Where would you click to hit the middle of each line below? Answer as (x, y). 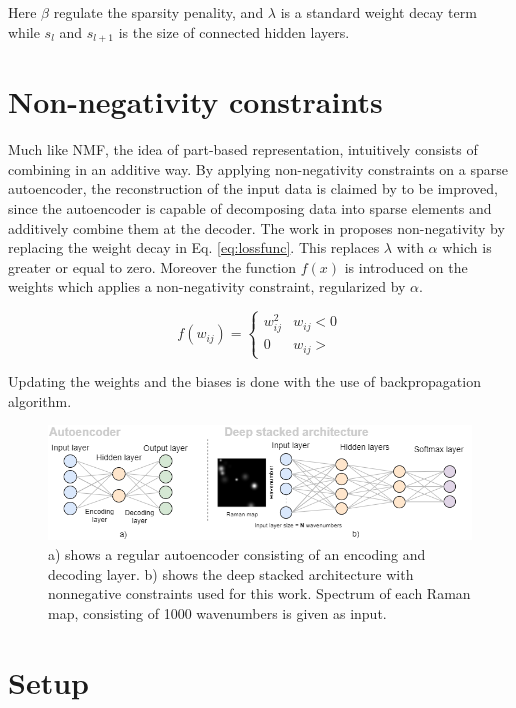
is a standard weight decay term (378, 12)
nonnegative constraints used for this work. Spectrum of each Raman (259, 593)
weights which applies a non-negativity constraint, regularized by (207, 286)
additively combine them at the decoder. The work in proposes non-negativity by (256, 227)
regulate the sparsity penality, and (158, 12)
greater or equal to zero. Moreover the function (152, 266)
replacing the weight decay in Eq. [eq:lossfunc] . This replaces (194, 247)
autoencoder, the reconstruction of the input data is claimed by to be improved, (253, 188)
